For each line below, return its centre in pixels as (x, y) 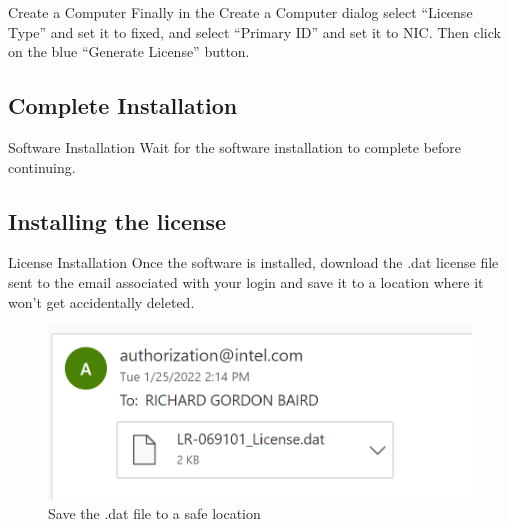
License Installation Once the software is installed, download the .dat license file (253, 262)
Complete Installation (123, 105)
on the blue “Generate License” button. (129, 51)
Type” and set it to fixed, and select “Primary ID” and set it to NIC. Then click (254, 31)
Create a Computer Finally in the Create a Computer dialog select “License (240, 12)
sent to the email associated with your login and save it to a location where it (246, 281)
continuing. (42, 166)
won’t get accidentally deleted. (101, 301)
